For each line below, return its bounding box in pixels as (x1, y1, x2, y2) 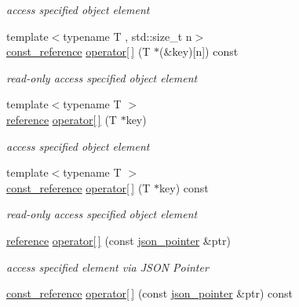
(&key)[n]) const (159, 43, 239, 60)
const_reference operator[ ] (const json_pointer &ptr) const (6, 285, 293, 302)
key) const (159, 179, 209, 196)
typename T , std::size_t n (63, 27, 192, 44)
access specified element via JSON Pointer (6, 258, 209, 275)
